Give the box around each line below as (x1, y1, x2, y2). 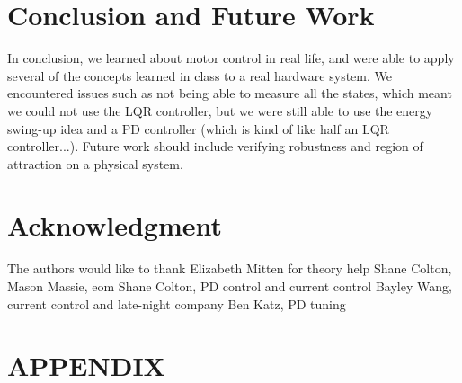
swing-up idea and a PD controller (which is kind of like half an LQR (7, 119, 389, 138)
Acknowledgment (7, 207, 222, 244)
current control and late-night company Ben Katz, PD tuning (7, 294, 346, 313)
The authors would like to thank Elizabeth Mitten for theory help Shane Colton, (7, 259, 452, 278)
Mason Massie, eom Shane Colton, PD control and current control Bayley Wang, (7, 277, 452, 295)
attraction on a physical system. (7, 154, 183, 173)
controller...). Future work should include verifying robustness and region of (7, 137, 423, 156)
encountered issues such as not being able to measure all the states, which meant (7, 84, 452, 102)
